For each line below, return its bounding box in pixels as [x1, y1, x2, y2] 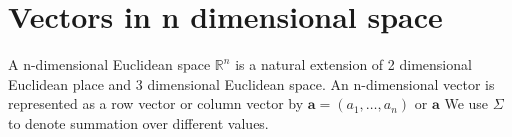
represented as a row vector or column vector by [8, 93, 304, 114]
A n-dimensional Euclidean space [8, 54, 211, 75]
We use [444, 93, 489, 114]
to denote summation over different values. [8, 112, 269, 133]
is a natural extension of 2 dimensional [235, 54, 472, 75]
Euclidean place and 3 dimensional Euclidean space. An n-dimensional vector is [8, 73, 495, 94]
